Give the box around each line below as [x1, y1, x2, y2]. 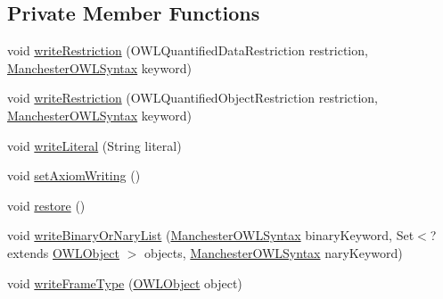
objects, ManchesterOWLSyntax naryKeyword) [144, 243, 403, 262]
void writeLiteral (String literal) [7, 136, 182, 154]
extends [7, 243, 49, 262]
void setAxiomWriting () [7, 166, 141, 185]
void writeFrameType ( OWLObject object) [7, 273, 242, 292]
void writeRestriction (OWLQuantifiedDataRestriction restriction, [7, 41, 368, 60]
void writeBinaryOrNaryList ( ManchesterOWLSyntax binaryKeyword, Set [7, 226, 414, 245]
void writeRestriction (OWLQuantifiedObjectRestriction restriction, [7, 88, 379, 107]
